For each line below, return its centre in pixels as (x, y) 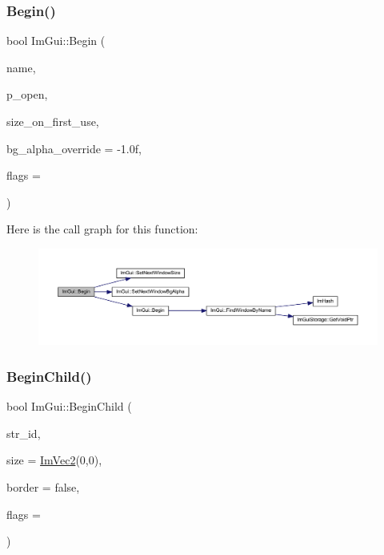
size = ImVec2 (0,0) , (54, 460)
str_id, (24, 433)
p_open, (27, 94)
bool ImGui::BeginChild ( (69, 406)
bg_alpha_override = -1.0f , (74, 148)
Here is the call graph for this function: (102, 229)
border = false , (43, 487)
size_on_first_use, (53, 121)
